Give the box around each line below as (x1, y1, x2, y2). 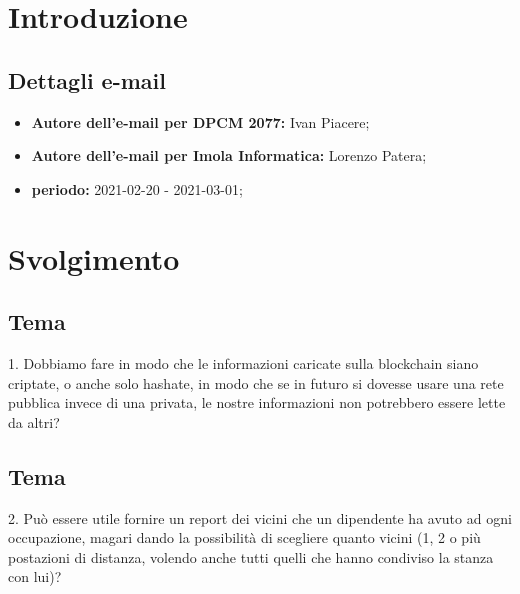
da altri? (8, 411, 60, 432)
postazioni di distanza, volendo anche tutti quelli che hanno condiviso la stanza (8, 546, 494, 567)
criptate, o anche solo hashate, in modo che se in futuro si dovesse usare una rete (8, 372, 504, 393)
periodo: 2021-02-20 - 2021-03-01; (31, 178, 243, 199)
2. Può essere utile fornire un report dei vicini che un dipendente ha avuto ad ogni (8, 507, 512, 528)
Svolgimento (8, 237, 180, 278)
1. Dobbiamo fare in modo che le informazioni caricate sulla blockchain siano (8, 352, 479, 373)
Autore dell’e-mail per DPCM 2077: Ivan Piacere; (31, 111, 370, 132)
